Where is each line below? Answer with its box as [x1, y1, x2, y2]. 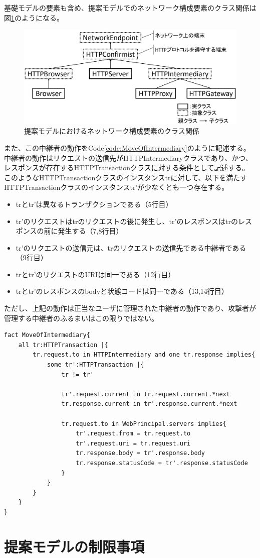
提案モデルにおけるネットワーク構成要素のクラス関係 [24, 126, 199, 136]
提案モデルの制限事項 [4, 536, 145, 556]
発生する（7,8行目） [58, 226, 123, 236]
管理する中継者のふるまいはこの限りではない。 [4, 312, 158, 323]
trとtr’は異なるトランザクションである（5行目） [16, 198, 173, 209]
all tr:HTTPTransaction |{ [18, 341, 108, 349]
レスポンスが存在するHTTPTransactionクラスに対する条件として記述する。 [4, 162, 249, 173]
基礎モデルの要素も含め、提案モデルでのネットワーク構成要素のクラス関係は [4, 3, 256, 13]
